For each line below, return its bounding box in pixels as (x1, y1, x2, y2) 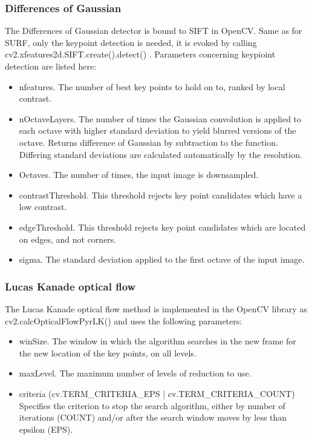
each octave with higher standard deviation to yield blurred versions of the (19, 124, 296, 137)
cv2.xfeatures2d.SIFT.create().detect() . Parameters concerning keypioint (5, 48, 276, 61)
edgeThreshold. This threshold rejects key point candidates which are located (19, 220, 306, 233)
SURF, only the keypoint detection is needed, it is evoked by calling (5, 36, 257, 48)
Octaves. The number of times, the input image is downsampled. (19, 168, 259, 181)
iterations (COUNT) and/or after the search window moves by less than (19, 411, 287, 424)
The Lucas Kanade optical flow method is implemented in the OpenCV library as (5, 302, 307, 315)
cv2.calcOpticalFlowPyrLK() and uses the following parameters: (5, 314, 242, 327)
